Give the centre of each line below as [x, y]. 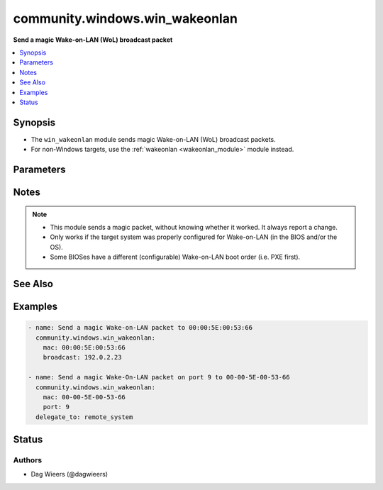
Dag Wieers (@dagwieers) [70, 474]
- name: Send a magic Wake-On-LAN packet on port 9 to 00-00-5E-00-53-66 [159, 377]
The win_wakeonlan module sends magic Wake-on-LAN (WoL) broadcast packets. [153, 139]
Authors [28, 460]
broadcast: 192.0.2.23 [82, 357]
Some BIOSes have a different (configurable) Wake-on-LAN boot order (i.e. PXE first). [175, 257]
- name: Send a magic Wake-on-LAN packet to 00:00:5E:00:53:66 [140, 328]
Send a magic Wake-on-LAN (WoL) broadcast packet [93, 40]
